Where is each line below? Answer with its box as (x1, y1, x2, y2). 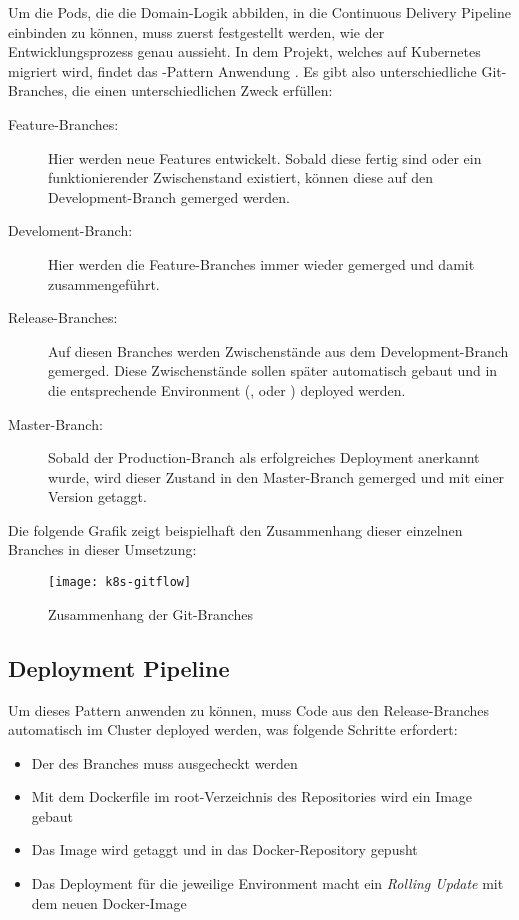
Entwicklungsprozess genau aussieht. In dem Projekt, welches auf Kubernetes (8, 41, 481, 62)
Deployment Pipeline (8, 652, 230, 683)
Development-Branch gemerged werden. (48, 186, 290, 207)
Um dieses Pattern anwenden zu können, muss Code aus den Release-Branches (8, 699, 490, 720)
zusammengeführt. (48, 273, 160, 294)
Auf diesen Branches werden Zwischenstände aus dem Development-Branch (48, 340, 509, 361)
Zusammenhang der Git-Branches (48, 603, 254, 624)
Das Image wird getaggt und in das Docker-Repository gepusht (31, 839, 418, 860)
